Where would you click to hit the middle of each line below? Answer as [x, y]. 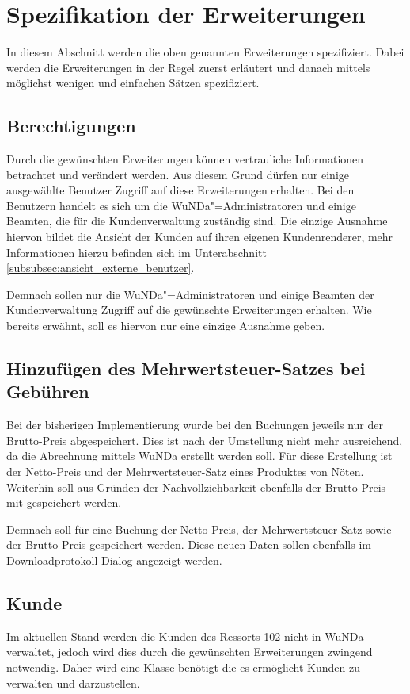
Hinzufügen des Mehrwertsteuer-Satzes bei [186, 368]
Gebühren [48, 391]
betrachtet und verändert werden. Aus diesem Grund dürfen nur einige [178, 174]
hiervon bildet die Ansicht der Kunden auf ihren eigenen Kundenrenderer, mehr [200, 237]
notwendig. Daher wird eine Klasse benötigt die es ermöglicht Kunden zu [183, 667]
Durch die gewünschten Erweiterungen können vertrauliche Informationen [185, 159]
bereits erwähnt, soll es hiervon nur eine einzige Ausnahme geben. [166, 326]
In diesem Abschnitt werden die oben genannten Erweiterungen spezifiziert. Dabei [205, 52]
